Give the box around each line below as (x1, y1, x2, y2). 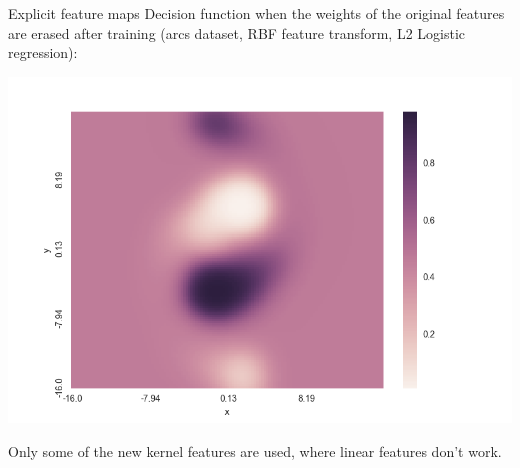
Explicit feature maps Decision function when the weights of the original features (8, 3, 505, 23)
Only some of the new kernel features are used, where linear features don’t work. (8, 440, 502, 461)
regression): (8, 42, 78, 63)
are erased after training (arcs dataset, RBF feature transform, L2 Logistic (8, 22, 466, 43)
